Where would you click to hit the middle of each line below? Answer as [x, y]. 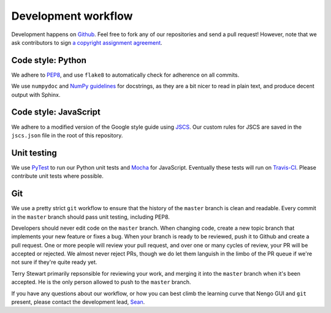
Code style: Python [49, 60]
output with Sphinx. [36, 94]
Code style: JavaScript [56, 112]
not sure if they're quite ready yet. [54, 262]
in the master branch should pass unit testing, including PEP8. [90, 217]
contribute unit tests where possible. [57, 176]
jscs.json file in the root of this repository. [67, 135]
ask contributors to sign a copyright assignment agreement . [87, 42]
